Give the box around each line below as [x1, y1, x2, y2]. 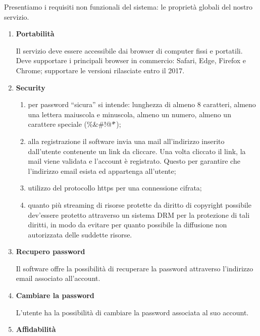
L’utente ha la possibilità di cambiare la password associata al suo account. [16, 307, 249, 317]
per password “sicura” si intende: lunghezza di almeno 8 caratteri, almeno [28, 99, 256, 110]
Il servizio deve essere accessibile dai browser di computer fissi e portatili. [16, 45, 243, 56]
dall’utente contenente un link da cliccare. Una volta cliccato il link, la [28, 146, 246, 156]
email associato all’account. [16, 273, 100, 283]
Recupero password [16, 246, 85, 257]
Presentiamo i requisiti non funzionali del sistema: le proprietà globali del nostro [4, 2, 252, 12]
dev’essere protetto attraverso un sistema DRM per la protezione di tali [28, 209, 250, 220]
